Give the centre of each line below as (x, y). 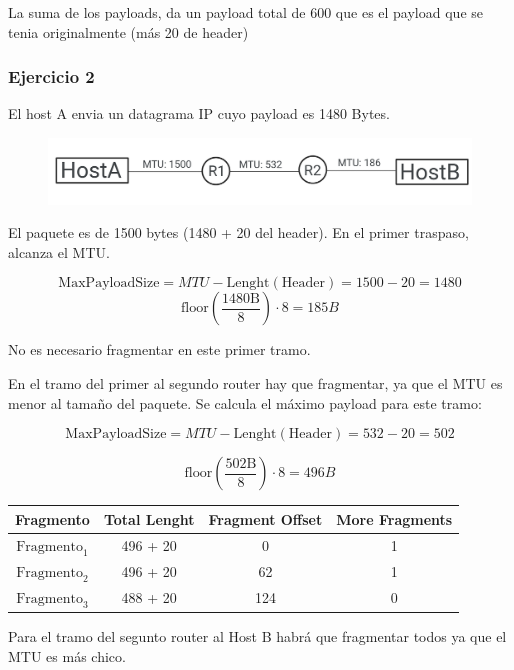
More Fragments (394, 518)
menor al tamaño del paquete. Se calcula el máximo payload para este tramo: (245, 402)
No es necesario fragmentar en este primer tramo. (159, 349)
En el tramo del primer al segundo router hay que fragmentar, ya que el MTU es (255, 383)
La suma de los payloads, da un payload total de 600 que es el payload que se (245, 12)
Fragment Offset (265, 518)
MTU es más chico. (67, 655)
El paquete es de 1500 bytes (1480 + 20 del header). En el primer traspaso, (238, 232)
